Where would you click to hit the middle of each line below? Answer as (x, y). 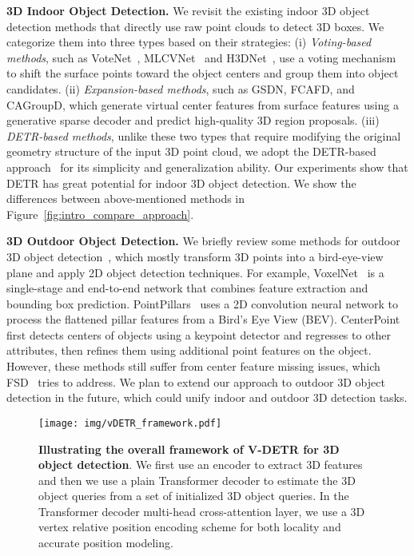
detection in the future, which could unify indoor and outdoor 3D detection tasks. (207, 397)
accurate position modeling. (106, 543)
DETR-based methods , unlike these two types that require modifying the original (204, 135)
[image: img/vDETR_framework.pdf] (130, 423)
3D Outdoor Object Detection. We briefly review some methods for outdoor (203, 241)
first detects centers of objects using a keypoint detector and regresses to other (199, 334)
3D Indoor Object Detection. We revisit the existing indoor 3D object (188, 10)
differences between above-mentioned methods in (126, 199)
